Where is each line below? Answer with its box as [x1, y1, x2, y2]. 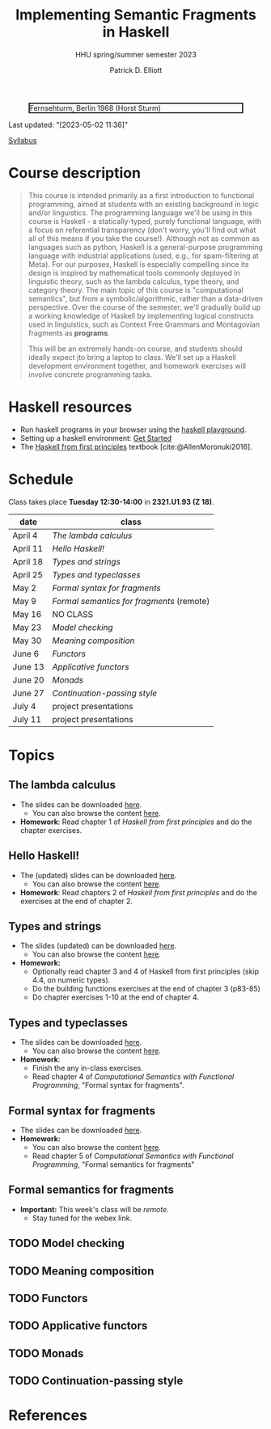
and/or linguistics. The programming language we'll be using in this [28, 208, 252, 218]
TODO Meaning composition [8, 1264, 155, 1278]
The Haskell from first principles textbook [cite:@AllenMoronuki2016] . [19, 442, 252, 451]
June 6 [12, 648, 40, 659]
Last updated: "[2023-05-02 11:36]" [8, 120, 129, 129]
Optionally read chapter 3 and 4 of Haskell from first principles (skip [32, 966, 260, 976]
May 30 [12, 635, 42, 646]
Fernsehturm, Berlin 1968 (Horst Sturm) [29, 103, 162, 112]
